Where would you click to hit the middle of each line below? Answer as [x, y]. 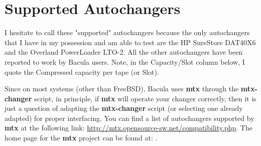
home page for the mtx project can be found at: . [81, 138]
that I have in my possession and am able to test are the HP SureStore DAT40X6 [130, 42]
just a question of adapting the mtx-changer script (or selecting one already [124, 108]
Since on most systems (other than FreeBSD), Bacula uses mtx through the [122, 89]
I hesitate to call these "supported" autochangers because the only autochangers [127, 32]
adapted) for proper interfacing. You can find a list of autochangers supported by [129, 118]
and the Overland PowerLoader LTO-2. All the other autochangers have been [124, 52]
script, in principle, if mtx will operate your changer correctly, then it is [145, 98]
